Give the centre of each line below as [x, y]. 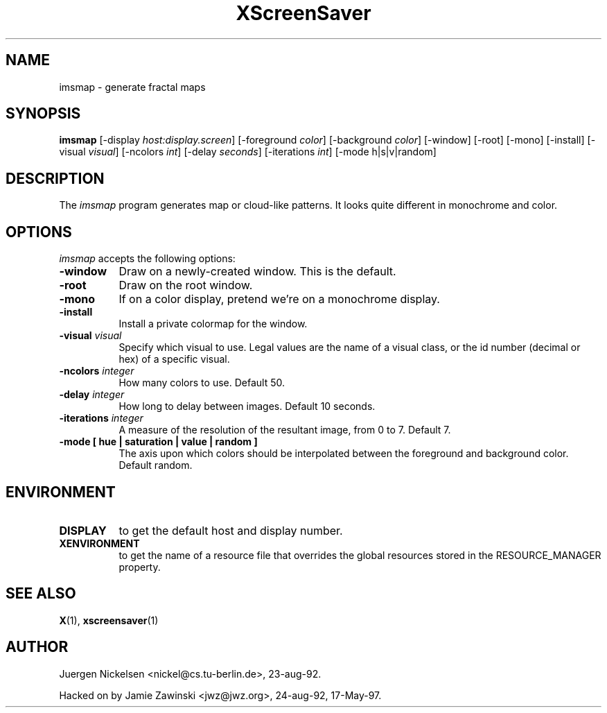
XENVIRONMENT [99, 543]
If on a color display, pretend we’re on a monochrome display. [279, 299]
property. [140, 567]
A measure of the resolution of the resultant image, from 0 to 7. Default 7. [285, 430]
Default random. [156, 465]
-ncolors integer [97, 371]
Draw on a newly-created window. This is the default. [257, 272]
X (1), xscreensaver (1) [109, 620]
